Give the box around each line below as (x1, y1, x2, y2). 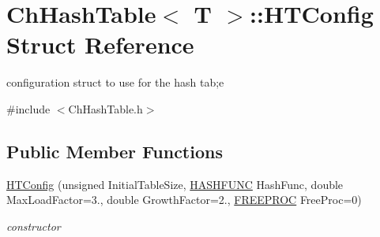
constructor (6, 217, 61, 234)
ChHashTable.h (68, 100, 143, 117)
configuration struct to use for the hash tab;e (6, 74, 224, 91)
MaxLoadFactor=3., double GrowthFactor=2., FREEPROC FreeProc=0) (6, 191, 362, 208)
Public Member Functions (6, 139, 223, 163)
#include (6, 100, 51, 117)
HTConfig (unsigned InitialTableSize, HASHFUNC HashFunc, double (6, 176, 344, 192)
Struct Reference (6, 28, 194, 61)
